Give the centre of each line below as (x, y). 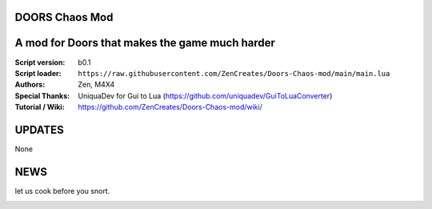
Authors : (30, 85)
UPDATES (39, 129)
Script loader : (38, 73)
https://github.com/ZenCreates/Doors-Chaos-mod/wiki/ (170, 107)
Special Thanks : (42, 95)
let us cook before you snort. (62, 191)
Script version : (40, 62)
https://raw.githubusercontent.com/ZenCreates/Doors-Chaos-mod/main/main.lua (234, 73)
